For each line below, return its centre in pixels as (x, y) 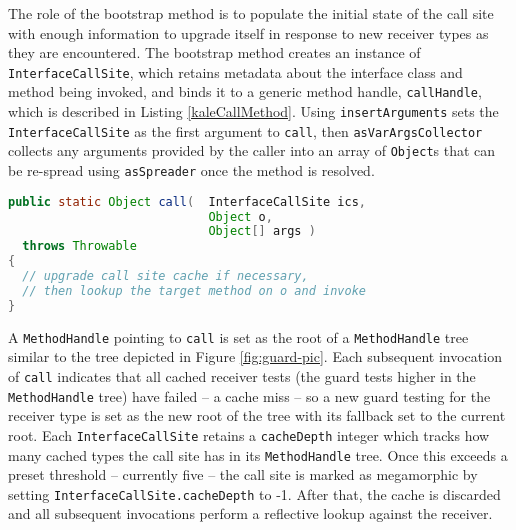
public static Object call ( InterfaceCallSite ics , (187, 201)
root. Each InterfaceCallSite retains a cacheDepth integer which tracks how (249, 434)
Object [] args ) (262, 231)
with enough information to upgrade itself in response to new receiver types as (248, 32)
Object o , (240, 216)
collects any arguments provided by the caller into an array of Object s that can (252, 150)
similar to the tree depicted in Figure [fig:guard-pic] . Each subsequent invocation (255, 356)
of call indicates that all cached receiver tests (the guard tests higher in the (242, 375)
